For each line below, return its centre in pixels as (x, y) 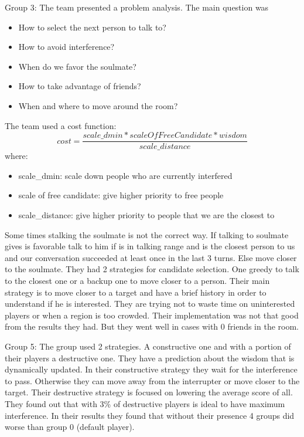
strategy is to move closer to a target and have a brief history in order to (136, 292)
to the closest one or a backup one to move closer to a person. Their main (137, 280)
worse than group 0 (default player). (70, 427)
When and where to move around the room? (98, 105)
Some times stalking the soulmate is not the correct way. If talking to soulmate (147, 234)
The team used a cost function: (61, 125)
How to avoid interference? (66, 47)
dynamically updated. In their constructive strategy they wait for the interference (151, 369)
